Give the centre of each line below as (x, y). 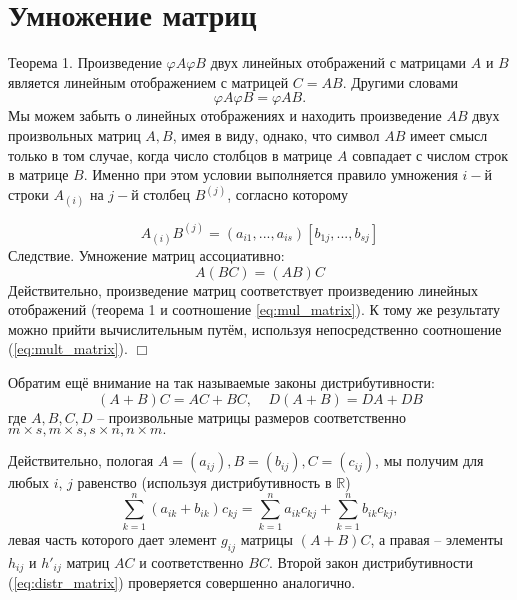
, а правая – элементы (436, 538)
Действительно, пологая (81, 460)
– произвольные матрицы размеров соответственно (251, 416)
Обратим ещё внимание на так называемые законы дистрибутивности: (221, 381)
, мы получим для (429, 460)
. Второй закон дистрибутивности (370, 561)
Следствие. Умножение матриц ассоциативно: (146, 254)
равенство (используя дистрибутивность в (204, 482)
